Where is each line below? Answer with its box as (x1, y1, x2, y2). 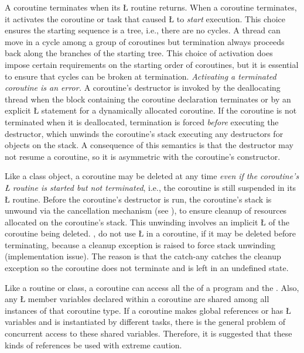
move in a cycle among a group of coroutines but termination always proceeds (5, 35, 285, 47)
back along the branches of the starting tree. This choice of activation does (5, 47, 273, 59)
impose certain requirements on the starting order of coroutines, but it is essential (5, 58, 299, 70)
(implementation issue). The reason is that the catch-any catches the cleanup (5, 250, 281, 262)
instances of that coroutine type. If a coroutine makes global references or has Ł (5, 304, 291, 316)
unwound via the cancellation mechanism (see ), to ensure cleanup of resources (5, 204, 287, 217)
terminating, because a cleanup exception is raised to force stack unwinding (5, 238, 276, 251)
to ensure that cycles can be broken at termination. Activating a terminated (5, 70, 276, 82)
